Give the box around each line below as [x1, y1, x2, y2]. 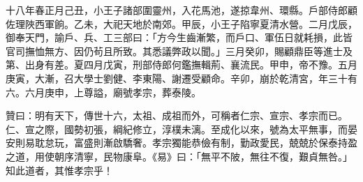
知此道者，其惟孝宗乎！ [6, 162, 113, 177]
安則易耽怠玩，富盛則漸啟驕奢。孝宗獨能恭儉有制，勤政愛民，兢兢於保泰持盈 [6, 135, 357, 150]
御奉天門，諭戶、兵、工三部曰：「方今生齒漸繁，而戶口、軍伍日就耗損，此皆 [6, 30, 353, 45]
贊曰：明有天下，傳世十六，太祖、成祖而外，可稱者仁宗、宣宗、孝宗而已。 [6, 108, 348, 123]
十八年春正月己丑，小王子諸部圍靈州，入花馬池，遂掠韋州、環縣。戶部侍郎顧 [6, 3, 357, 17]
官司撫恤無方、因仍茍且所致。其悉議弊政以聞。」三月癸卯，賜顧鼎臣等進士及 [6, 43, 353, 58]
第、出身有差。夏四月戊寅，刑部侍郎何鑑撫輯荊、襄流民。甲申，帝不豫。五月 [6, 57, 357, 72]
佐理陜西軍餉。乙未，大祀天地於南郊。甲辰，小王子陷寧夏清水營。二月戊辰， [6, 16, 357, 31]
